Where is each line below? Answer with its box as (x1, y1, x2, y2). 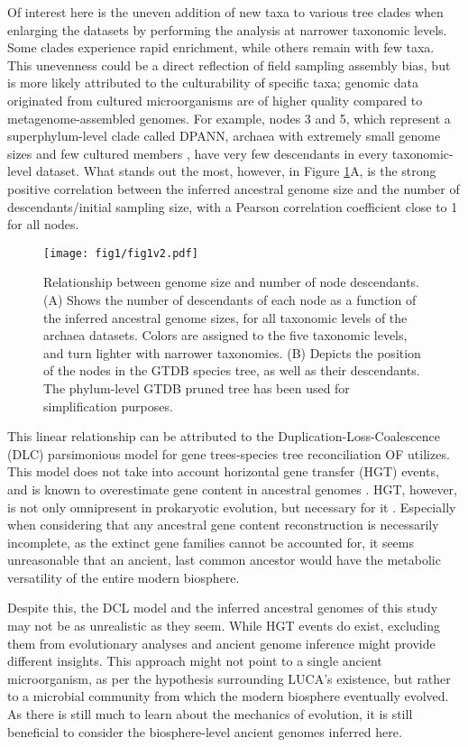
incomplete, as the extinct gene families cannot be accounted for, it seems (7, 532, 415, 551)
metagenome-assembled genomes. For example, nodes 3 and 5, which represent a (7, 108, 451, 127)
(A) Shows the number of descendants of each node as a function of (43, 290, 417, 309)
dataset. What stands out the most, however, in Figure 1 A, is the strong (35, 161, 436, 180)
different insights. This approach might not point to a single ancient (7, 651, 382, 670)
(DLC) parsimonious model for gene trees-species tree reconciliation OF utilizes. (7, 444, 450, 463)
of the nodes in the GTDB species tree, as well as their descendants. (43, 361, 420, 380)
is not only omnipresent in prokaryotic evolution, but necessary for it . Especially (7, 497, 456, 516)
